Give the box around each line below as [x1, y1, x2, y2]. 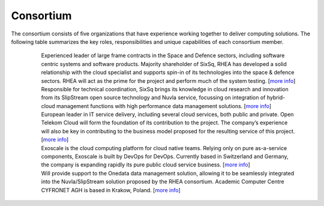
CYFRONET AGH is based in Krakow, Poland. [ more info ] [41, 186, 181, 193]
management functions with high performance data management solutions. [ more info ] [56, 102, 272, 109]
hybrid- [266, 94, 286, 101]
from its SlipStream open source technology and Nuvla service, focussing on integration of [41, 94, 266, 101]
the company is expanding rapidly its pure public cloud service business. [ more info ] [41, 161, 250, 168]
